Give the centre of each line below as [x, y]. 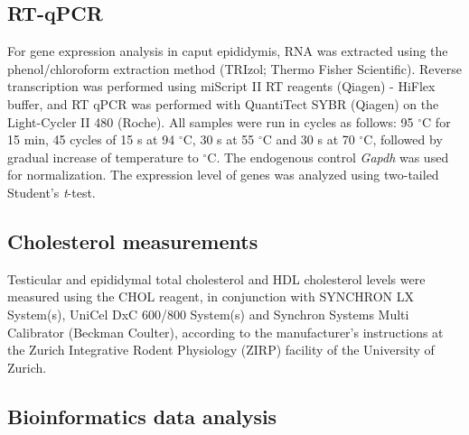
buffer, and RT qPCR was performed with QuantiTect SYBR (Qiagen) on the [223, 103]
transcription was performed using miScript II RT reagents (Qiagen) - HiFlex [221, 86]
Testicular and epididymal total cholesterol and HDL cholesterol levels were [216, 278]
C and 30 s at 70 [309, 139]
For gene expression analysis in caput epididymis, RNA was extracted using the [228, 51]
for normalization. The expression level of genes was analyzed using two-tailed [223, 175]
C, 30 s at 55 [219, 139]
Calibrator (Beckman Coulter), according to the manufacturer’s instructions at [225, 332]
